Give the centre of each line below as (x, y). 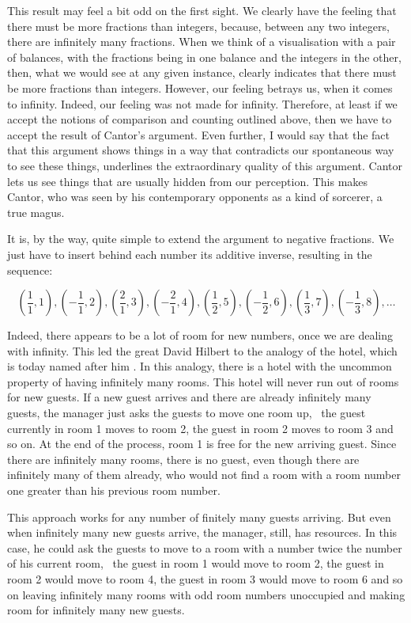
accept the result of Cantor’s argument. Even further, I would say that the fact (199, 134)
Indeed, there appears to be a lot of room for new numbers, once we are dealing (200, 335)
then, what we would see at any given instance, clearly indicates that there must (202, 72)
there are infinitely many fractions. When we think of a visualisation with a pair (202, 42)
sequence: (30, 270)
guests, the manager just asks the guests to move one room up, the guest (187, 413)
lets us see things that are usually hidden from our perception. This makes (188, 181)
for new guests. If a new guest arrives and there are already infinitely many (189, 397)
